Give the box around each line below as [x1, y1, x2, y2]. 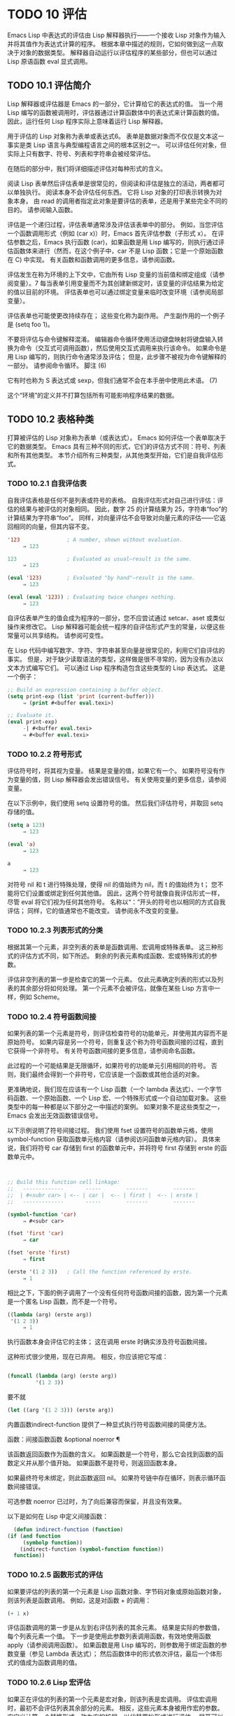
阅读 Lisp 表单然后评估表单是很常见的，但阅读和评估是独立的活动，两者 [7, 179, 213, 188]
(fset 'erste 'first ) [7, 1249, 71, 1257]
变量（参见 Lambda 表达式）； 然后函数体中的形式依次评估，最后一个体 [13, 1649, 217, 1658]
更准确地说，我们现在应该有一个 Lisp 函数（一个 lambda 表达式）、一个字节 [7, 1085, 222, 1094]
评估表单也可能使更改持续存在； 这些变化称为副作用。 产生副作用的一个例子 [7, 311, 225, 319]
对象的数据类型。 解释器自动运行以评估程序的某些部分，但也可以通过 [19, 48, 218, 57]
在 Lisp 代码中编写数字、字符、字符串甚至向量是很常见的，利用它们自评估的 [7, 646, 225, 655]
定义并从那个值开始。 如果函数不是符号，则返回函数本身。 [13, 1458, 180, 1467]
